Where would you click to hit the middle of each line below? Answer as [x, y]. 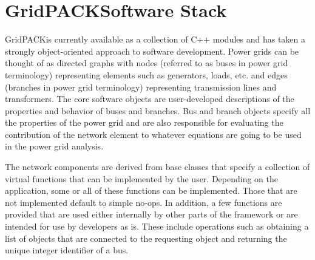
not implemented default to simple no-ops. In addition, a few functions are [144, 202]
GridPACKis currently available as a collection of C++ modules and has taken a [155, 39]
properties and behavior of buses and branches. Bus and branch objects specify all [158, 110]
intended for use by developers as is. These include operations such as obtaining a [157, 226]
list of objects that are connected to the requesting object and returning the [146, 238]
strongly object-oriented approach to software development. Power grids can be [152, 51]
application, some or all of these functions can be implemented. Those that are [151, 190]
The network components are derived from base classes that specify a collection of [157, 167]
